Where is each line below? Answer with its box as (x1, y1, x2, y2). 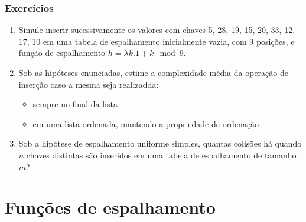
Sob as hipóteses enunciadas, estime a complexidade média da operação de (18, 67, 288, 78)
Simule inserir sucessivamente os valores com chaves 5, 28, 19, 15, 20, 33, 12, (18, 24, 295, 36)
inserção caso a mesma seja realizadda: (18, 78, 159, 90)
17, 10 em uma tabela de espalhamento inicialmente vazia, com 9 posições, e (18, 35, 295, 47)
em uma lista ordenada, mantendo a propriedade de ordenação (32, 117, 259, 130)
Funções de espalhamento (5, 195, 216, 219)
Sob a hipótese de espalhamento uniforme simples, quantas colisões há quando (18, 137, 302, 150)
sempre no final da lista (32, 98, 118, 110)
